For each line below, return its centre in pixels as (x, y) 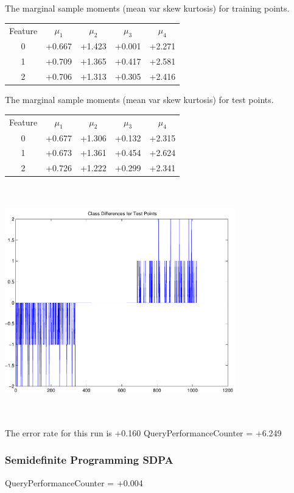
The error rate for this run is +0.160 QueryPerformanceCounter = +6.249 (143, 432)
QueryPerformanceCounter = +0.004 (74, 482)
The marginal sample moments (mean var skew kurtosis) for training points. (147, 8)
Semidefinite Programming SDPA (89, 460)
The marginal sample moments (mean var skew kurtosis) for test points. (139, 100)
